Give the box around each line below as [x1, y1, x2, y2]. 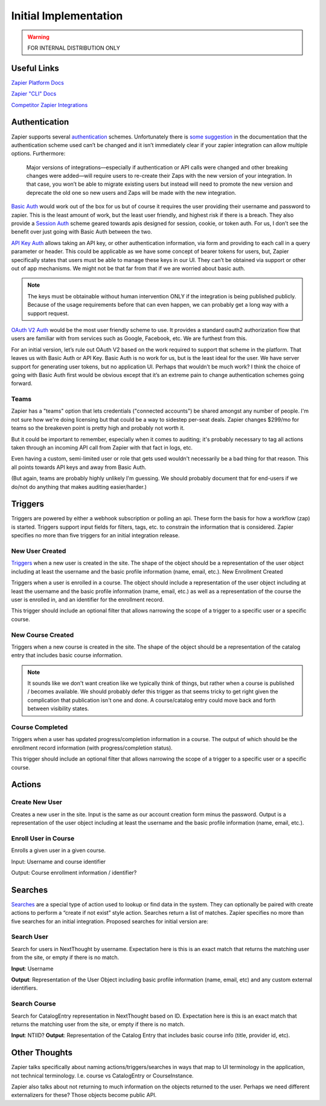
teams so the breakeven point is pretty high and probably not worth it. [11, 424, 185, 432]
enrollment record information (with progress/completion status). [11, 744, 173, 751]
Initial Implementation [11, 9, 123, 22]
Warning [27, 33, 50, 41]
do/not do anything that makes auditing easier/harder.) [11, 483, 147, 490]
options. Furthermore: [11, 150, 66, 157]
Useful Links [11, 63, 60, 73]
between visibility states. [27, 705, 89, 712]
